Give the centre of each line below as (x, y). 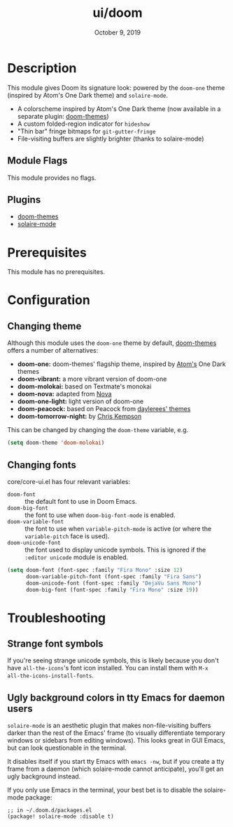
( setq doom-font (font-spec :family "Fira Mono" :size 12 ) (95, 570)
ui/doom (118, 13)
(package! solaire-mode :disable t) (61, 816)
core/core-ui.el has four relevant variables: (69, 481)
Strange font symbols (55, 644)
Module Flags (37, 161)
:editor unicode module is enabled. (77, 557)
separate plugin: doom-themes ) (63, 116)
